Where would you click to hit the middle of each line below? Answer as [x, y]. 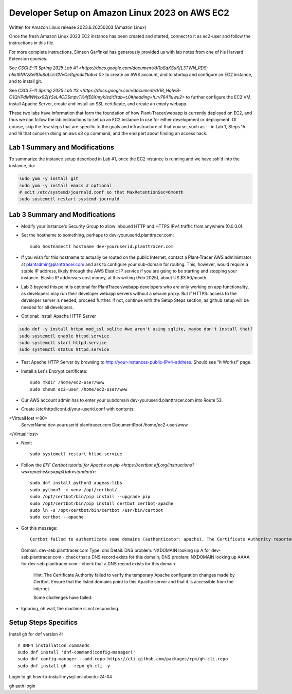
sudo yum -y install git [49, 179]
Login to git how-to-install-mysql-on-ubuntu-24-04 [61, 677]
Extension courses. [28, 59]
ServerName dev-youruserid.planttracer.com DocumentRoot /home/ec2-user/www [105, 425]
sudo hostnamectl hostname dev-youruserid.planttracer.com [102, 246]
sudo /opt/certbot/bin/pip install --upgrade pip [90, 497]
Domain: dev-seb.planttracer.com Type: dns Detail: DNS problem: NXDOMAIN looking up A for [116, 550]
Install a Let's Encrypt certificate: [54, 371]
